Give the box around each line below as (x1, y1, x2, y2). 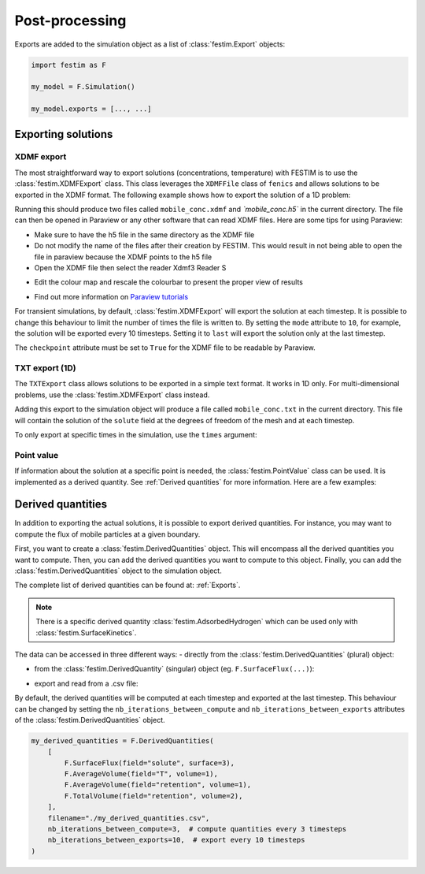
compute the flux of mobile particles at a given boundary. (14, 529, 201, 539)
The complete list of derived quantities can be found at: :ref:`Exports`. (14, 580, 241, 590)
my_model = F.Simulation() (31, 83, 135, 91)
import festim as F (31, 60, 106, 69)
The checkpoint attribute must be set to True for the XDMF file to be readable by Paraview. (14, 343, 316, 352)
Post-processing (14, 12, 127, 29)
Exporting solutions (14, 127, 113, 141)
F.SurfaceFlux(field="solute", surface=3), (64, 758, 235, 768)
